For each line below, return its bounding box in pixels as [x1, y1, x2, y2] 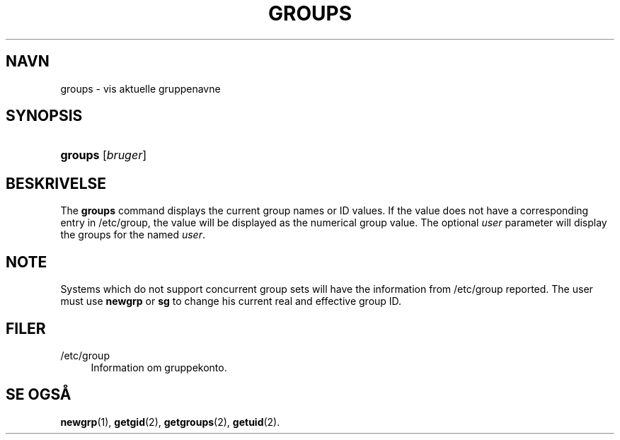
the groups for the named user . [60, 228, 206, 241]
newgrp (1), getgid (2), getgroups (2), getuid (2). [60, 415, 280, 428]
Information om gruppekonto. [91, 361, 227, 374]
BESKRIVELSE [6, 174, 107, 192]
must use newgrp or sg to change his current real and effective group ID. [60, 295, 402, 308]
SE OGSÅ [6, 386, 71, 404]
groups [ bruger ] [60, 148, 147, 163]
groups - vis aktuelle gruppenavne [60, 82, 221, 95]
